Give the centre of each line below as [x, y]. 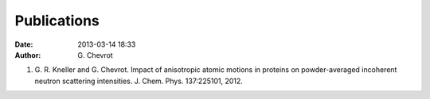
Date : [24, 44]
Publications [57, 21]
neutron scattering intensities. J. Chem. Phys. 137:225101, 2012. [139, 81]
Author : [28, 55]
